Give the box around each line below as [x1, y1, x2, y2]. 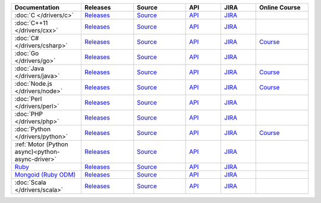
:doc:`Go [14, 49, 39, 57]
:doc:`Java [14, 65, 45, 72]
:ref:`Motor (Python [14, 140, 68, 148]
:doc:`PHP [14, 110, 43, 118]
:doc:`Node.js [14, 80, 53, 88]
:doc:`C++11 [14, 19, 48, 27]
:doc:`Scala [14, 178, 47, 186]
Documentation [14, 4, 59, 11]
